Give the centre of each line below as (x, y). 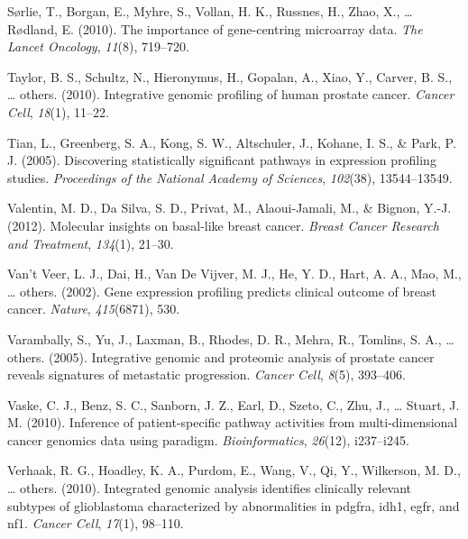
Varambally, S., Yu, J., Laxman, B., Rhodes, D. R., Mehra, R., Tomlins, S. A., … (231, 338)
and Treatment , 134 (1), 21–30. (91, 243)
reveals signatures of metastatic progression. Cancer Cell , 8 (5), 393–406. (206, 375)
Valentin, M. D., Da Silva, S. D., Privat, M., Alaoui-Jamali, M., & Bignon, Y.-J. (229, 208)
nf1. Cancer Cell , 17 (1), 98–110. (96, 523)
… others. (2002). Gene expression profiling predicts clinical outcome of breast (222, 291)
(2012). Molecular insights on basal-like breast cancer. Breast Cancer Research (223, 225)
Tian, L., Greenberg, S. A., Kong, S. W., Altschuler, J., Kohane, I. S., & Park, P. (232, 142)
